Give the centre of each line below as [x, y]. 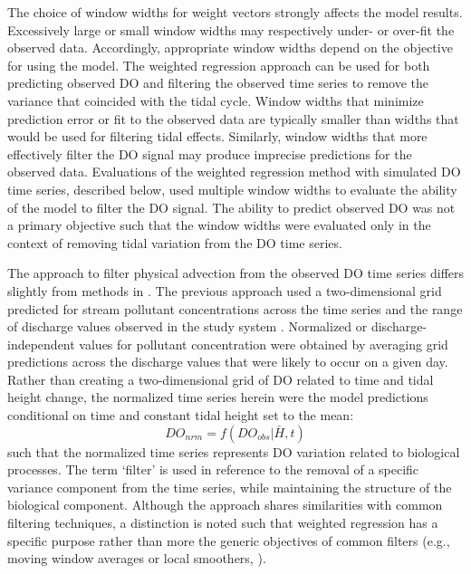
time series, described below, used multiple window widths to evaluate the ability [232, 189]
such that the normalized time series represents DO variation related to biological [234, 451]
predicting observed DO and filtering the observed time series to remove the [218, 83]
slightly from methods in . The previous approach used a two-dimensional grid [225, 290]
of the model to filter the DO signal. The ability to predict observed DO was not [231, 207]
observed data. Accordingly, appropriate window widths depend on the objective [230, 48]
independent [41, 344]
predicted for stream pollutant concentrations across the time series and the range [235, 308]
